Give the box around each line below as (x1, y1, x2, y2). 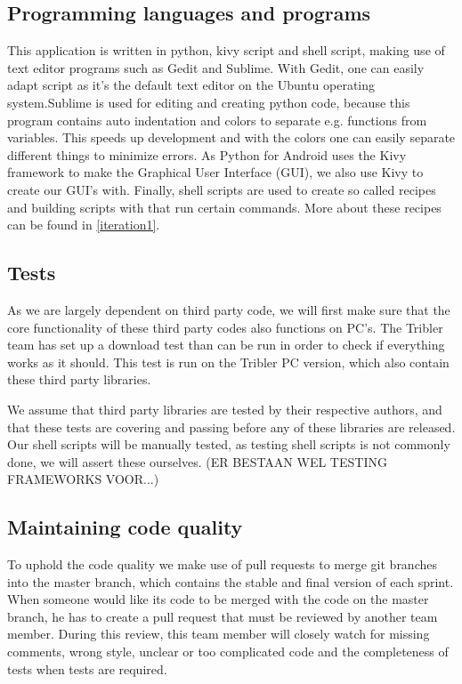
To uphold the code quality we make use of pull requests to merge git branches (7, 555, 437, 574)
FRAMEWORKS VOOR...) (7, 470, 159, 488)
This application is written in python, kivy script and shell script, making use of (7, 41, 445, 60)
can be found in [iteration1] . (7, 215, 160, 234)
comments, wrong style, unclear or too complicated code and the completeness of (7, 642, 449, 661)
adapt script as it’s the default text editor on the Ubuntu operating (7, 76, 375, 94)
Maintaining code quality (7, 513, 243, 541)
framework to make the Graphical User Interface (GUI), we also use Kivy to (7, 163, 424, 181)
